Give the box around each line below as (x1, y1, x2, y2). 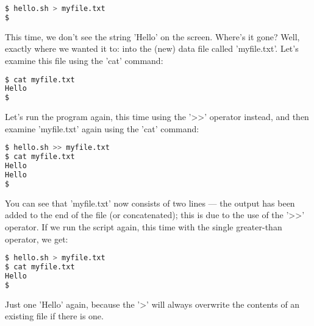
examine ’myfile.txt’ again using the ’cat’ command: (5, 122, 199, 135)
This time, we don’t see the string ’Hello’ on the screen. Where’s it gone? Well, (5, 30, 300, 43)
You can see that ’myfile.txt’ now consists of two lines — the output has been (5, 196, 295, 209)
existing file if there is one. (5, 310, 104, 322)
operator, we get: (5, 232, 68, 245)
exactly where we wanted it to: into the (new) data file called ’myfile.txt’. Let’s (5, 42, 299, 55)
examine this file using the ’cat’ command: (5, 54, 163, 66)
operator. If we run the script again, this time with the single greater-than (5, 220, 282, 233)
